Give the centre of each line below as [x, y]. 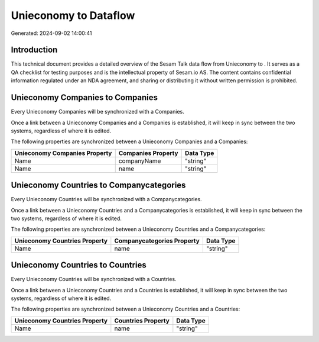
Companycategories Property [157, 241]
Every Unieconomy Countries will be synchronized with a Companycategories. [106, 199]
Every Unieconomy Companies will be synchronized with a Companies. [97, 112]
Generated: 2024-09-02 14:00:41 [51, 33]
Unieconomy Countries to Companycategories [98, 185]
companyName [140, 161]
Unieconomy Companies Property [63, 153]
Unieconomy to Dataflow [73, 15]
